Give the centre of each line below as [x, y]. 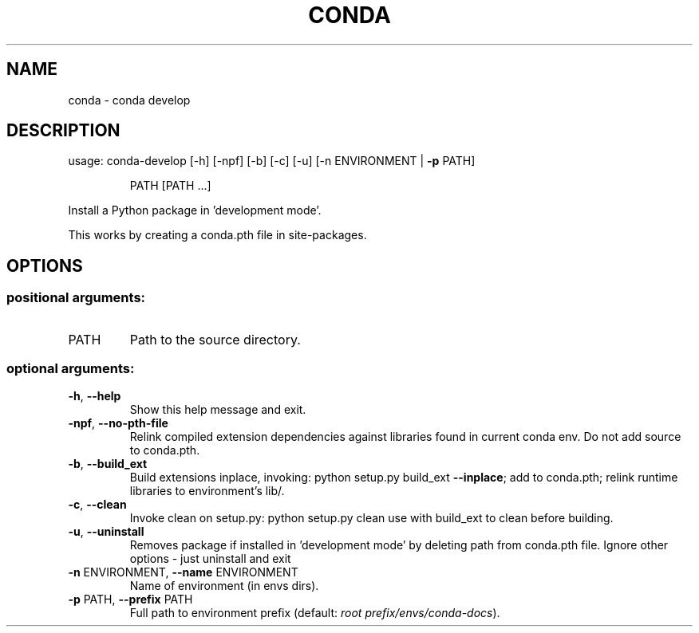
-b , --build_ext [108, 464]
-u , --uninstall [106, 532]
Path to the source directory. [215, 339]
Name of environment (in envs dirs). [224, 586]
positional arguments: [76, 298]
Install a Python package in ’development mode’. [195, 210]
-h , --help [95, 396]
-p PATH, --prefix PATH [130, 600]
